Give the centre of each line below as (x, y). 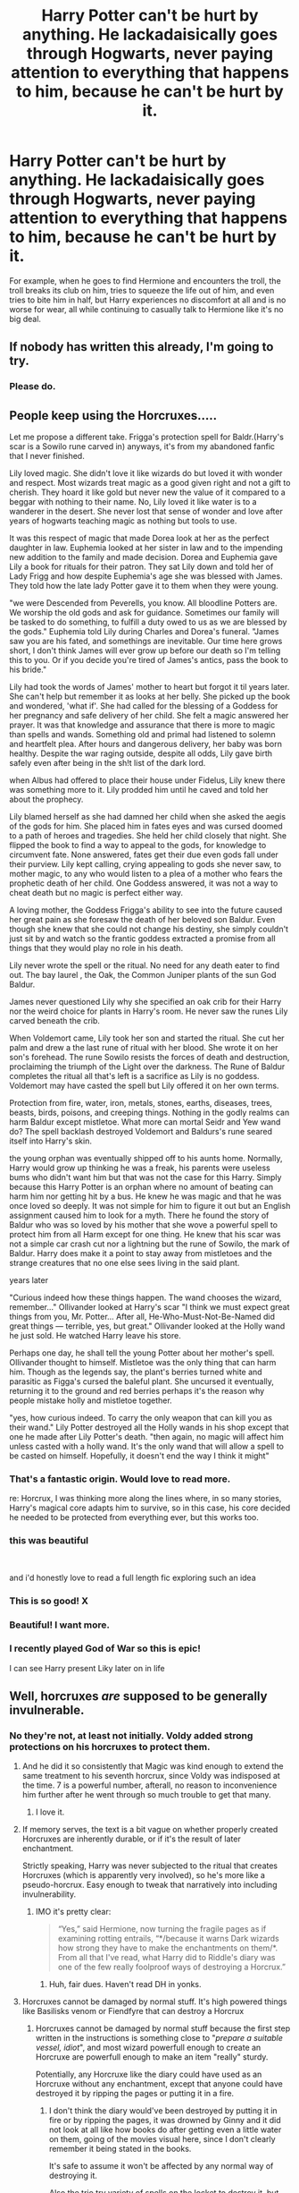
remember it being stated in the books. (120, 2149)
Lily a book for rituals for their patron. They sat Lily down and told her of (141, 567)
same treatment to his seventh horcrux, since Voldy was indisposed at (151, 1776)
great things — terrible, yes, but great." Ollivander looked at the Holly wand (147, 1326)
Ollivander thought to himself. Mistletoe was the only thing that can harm (143, 1363)
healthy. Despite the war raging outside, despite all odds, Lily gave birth (141, 753)
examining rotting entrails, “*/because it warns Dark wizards (168, 1939)
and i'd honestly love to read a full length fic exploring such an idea (133, 1577)
